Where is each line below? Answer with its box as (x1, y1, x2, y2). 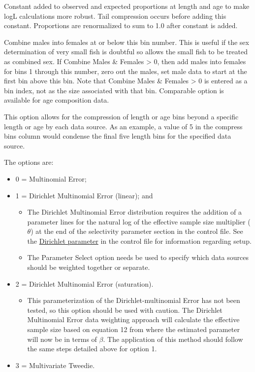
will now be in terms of (27, 334, 97, 344)
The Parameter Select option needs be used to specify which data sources (27, 252, 249, 262)
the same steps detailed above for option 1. (27, 343, 157, 354)
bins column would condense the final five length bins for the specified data (4, 131, 231, 141)
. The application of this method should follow (103, 334, 243, 344)
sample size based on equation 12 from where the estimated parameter (27, 324, 240, 335)
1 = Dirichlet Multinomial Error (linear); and (15, 190, 153, 200)
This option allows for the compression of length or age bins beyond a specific (4, 111, 239, 121)
